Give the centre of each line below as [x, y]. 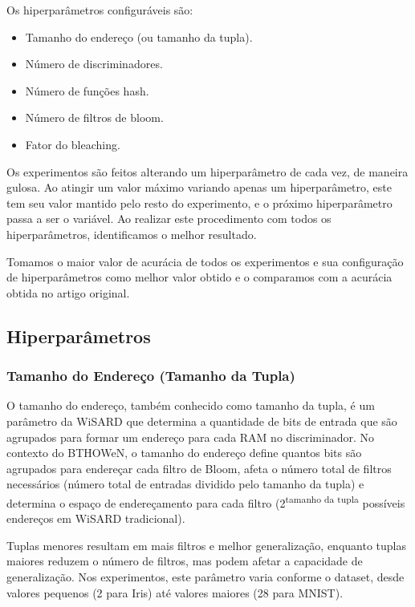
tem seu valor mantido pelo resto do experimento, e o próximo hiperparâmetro [199, 202]
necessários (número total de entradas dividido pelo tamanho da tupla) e [185, 484]
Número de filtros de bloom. [94, 117]
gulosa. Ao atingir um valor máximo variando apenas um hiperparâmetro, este [199, 187]
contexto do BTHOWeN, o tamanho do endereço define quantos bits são [184, 453]
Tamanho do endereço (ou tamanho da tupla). [139, 36]
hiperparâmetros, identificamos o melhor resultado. [132, 234]
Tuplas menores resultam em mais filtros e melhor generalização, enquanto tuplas [207, 545]
